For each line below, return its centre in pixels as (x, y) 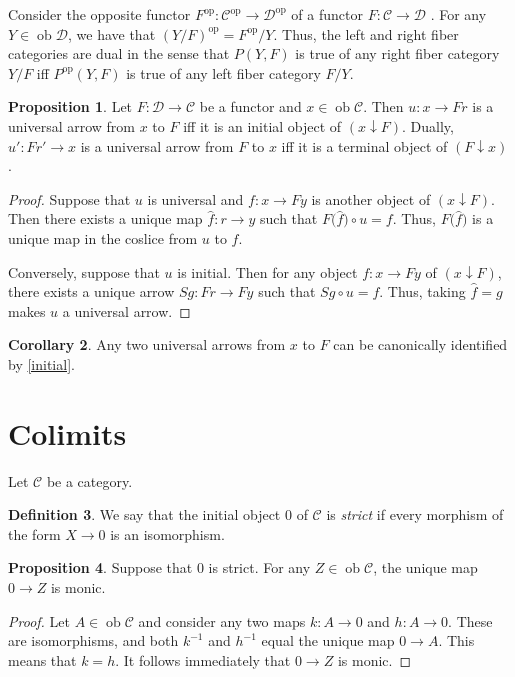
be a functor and (250, 106)
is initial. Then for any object (267, 271)
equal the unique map (328, 640)
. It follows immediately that (203, 659)
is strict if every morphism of (415, 514)
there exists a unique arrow (91, 291)
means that (42, 659)
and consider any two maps (222, 620)
